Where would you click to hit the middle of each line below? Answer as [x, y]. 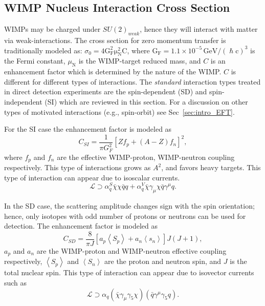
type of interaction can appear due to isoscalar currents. [92, 177]
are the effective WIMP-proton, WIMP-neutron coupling [146, 157]
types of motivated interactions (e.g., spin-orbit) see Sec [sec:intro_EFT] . [119, 111]
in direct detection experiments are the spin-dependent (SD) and [106, 91]
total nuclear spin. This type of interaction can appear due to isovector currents [129, 272]
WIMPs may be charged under [52, 29]
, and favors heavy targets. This [211, 167]
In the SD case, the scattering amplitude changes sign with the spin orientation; [129, 206]
